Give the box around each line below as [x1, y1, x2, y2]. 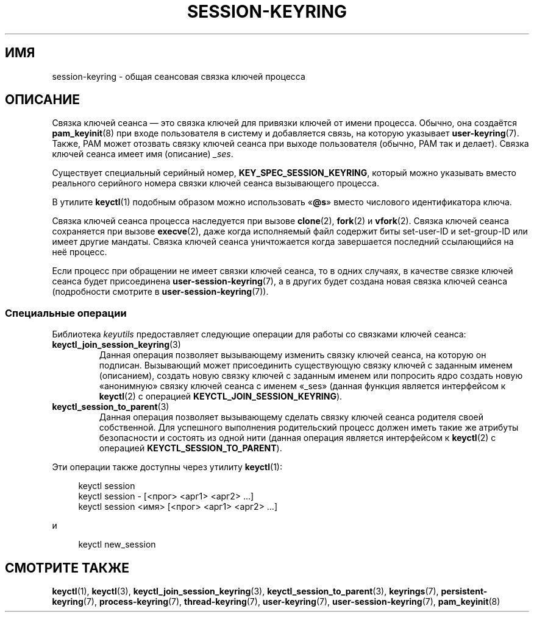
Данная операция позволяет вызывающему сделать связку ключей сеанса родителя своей [99, 412, 484, 423]
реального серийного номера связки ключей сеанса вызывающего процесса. [52, 178, 379, 189]
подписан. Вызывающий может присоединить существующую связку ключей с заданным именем [99, 360, 513, 371]
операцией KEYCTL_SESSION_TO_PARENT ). [99, 443, 282, 454]
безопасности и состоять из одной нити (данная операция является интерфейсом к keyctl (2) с [99, 432, 496, 443]
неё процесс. [52, 247, 107, 258]
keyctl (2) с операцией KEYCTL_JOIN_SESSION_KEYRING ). [99, 391, 343, 402]
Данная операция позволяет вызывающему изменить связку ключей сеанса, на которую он [99, 350, 486, 361]
